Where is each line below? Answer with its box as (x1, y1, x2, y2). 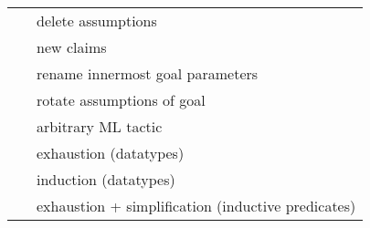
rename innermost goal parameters (37, 63, 259, 84)
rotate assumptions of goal (37, 89, 206, 110)
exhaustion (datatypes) (37, 142, 185, 163)
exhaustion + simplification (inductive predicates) (37, 195, 356, 216)
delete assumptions (37, 10, 157, 31)
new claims (37, 36, 107, 57)
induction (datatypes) (37, 169, 175, 190)
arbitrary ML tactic (37, 116, 163, 137)
